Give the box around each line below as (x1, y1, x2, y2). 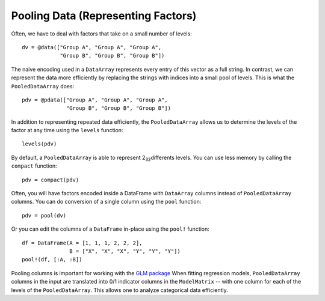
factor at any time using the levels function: (11, 127, 123, 134)
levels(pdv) (22, 141, 57, 147)
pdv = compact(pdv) (22, 176, 79, 183)
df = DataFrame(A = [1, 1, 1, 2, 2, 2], (22, 239, 143, 246)
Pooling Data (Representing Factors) (11, 9, 197, 22)
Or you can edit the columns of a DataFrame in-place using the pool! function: (11, 225, 210, 233)
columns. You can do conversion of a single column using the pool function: (11, 198, 202, 205)
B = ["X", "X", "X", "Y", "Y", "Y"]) (69, 248, 181, 255)
